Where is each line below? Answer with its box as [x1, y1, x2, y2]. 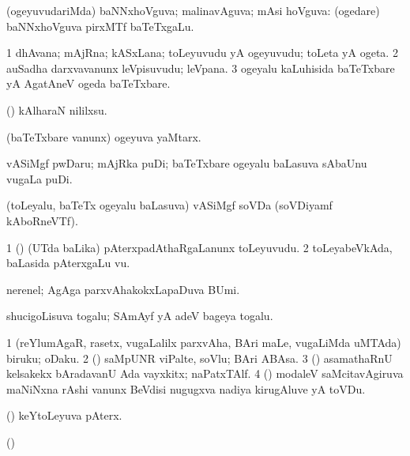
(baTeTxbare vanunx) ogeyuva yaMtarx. [6, 128, 201, 145]
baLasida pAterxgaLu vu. [6, 254, 130, 271]
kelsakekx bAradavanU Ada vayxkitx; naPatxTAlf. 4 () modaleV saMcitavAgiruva [6, 365, 404, 382]
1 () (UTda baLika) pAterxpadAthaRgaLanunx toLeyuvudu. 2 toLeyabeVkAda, [6, 239, 393, 255]
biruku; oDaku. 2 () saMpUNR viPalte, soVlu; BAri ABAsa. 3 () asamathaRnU [6, 349, 393, 366]
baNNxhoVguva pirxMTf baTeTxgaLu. [6, 17, 194, 34]
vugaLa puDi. [6, 170, 73, 187]
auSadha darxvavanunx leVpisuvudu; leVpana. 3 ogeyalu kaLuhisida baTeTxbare [6, 59, 395, 76]
